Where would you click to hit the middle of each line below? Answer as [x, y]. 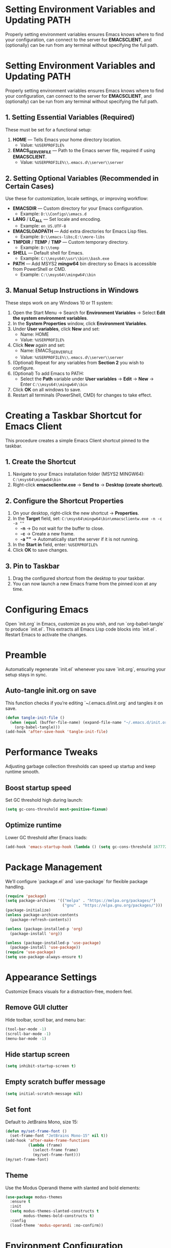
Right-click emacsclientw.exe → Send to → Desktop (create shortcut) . [88, 485]
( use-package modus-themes [34, 1197]
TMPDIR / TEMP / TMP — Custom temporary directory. [70, 242]
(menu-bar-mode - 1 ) [26, 1039]
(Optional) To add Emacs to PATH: [48, 373]
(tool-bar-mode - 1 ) [26, 1029]
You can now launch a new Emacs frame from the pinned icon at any [84, 584]
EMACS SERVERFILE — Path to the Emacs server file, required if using [84, 151]
